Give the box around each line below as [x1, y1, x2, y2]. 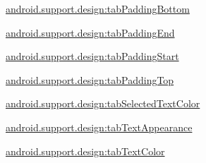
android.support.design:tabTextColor [6, 143, 165, 158]
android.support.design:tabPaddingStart [6, 49, 179, 64]
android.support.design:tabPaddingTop [6, 72, 174, 87]
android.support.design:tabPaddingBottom [6, 1, 190, 16]
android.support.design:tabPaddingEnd [6, 25, 175, 40]
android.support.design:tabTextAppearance [6, 119, 193, 134]
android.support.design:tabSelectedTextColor [6, 96, 200, 111]
